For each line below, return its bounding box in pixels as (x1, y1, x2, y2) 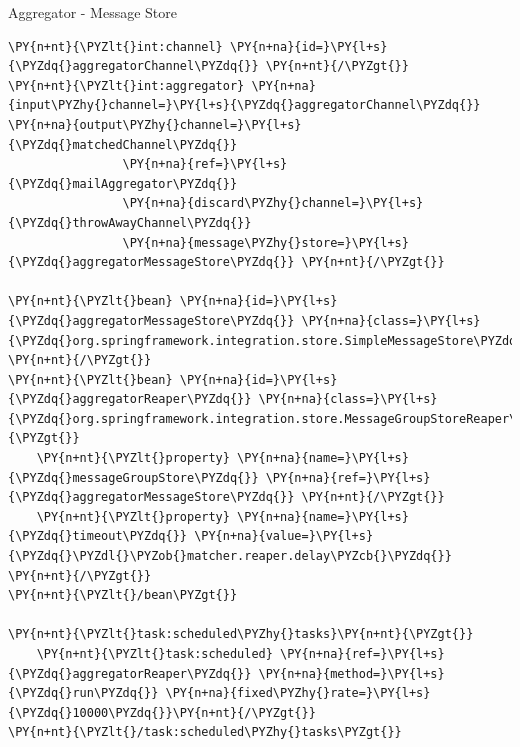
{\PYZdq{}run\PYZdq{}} (8, 686, 159, 701)
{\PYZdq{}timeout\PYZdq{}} (8, 529, 187, 544)
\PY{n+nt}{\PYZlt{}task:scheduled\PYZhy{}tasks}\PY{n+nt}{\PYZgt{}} (8, 627, 474, 642)
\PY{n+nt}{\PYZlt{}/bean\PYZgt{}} (8, 588, 238, 603)
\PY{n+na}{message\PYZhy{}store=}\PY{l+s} (122, 235, 409, 250)
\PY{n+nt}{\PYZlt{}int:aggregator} (8, 78, 245, 93)
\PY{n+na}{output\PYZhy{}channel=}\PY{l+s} (8, 117, 302, 132)
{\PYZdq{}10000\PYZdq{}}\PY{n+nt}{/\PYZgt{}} (8, 705, 316, 720)
